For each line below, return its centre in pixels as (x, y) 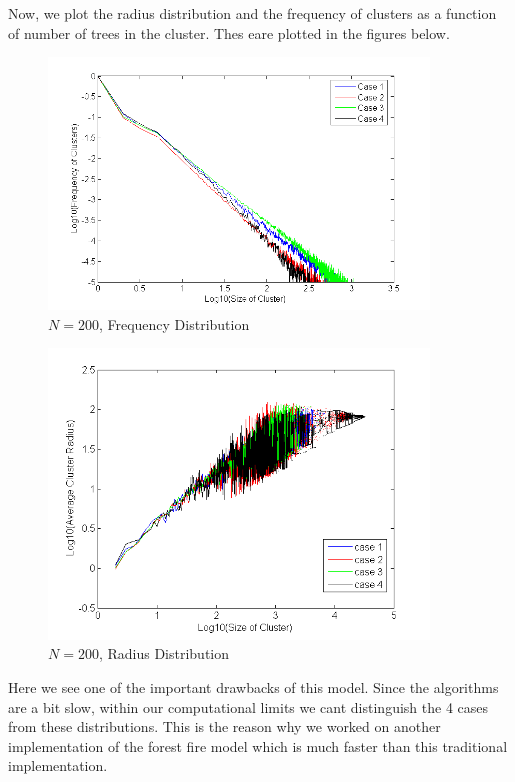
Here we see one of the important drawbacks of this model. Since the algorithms (253, 687)
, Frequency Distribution (174, 323)
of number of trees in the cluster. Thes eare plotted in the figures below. (229, 32)
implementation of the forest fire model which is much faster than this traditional (258, 745)
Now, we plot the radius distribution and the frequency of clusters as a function (252, 13)
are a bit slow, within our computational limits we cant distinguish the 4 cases (248, 706)
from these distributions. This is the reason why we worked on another (224, 726)
